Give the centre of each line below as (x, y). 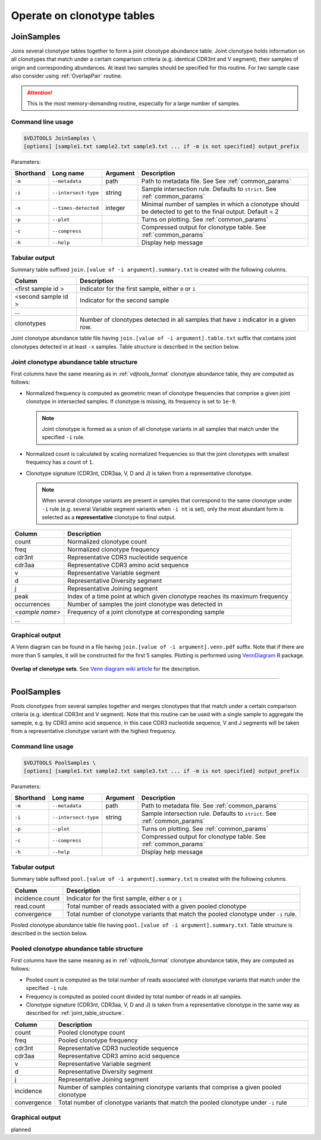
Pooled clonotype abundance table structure (77, 949)
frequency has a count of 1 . (60, 462)
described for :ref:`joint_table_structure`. (75, 1013)
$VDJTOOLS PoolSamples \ (60, 762)
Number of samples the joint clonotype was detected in (145, 604)
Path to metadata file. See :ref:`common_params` (210, 806)
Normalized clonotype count (107, 542)
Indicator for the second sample (125, 300)
